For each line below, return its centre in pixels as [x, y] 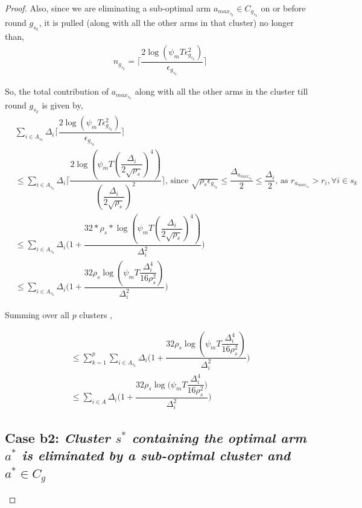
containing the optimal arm [219, 437]
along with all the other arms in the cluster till [221, 91]
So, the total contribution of [57, 91]
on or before [283, 8]
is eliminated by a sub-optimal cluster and [156, 455]
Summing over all [37, 314]
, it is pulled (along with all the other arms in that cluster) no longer [166, 23]
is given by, [62, 105]
